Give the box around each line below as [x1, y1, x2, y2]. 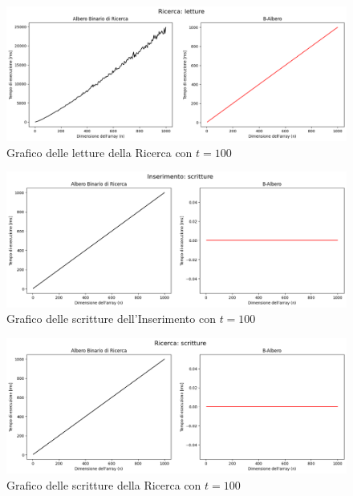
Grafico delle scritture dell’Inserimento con [6, 310, 216, 327]
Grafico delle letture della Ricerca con [6, 143, 193, 160]
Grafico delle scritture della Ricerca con [6, 476, 201, 493]
